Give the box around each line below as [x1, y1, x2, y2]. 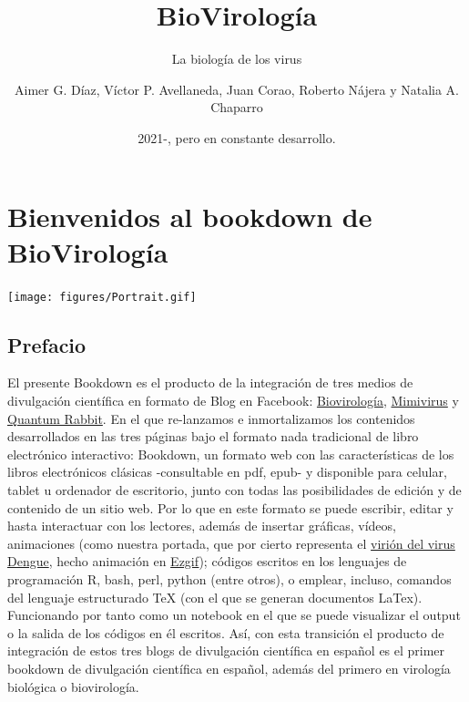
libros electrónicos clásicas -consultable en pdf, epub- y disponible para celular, [7, 462, 447, 481]
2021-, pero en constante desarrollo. [138, 128, 336, 147]
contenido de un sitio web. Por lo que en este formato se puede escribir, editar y [7, 498, 454, 517]
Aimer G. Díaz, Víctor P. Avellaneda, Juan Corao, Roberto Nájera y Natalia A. [15, 79, 459, 98]
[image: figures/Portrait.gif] [7, 290, 197, 304]
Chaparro [210, 98, 263, 117]
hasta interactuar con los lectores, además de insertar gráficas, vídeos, [7, 516, 396, 535]
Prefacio [7, 330, 87, 358]
